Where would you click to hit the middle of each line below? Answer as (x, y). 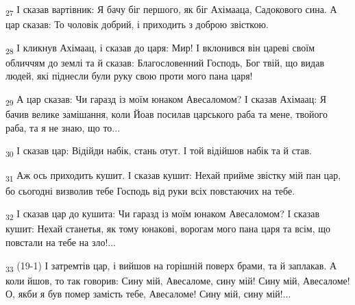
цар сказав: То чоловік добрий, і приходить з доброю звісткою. (137, 24)
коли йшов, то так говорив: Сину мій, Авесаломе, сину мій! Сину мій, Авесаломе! (178, 280)
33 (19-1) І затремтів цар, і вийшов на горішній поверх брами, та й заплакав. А (171, 266)
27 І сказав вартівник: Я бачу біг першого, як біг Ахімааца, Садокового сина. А (171, 10)
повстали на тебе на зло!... (61, 242)
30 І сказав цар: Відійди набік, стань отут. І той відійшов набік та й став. (159, 151)
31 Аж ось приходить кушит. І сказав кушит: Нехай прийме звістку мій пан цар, (173, 176)
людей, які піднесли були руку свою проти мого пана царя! (129, 76)
